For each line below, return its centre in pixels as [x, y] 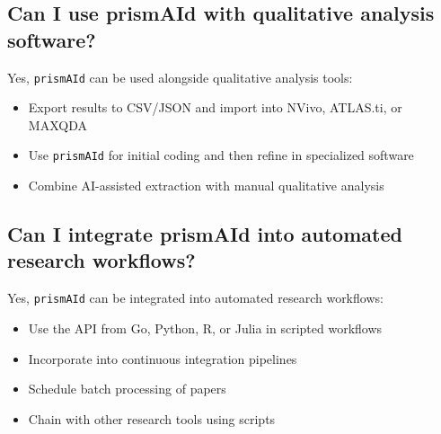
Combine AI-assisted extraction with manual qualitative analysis [206, 186]
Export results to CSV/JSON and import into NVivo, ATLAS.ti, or [215, 107]
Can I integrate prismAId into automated [205, 234]
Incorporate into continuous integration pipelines [163, 358]
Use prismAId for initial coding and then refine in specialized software [221, 155]
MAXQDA [57, 124]
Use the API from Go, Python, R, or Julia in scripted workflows [205, 328]
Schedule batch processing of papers [127, 389]
